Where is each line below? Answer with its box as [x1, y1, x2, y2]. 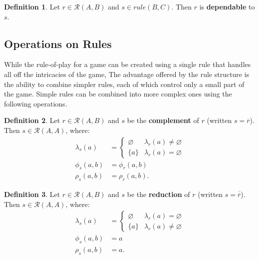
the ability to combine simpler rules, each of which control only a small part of [4, 78, 245, 89]
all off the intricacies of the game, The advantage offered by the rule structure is [4, 68, 250, 79]
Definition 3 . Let [4, 189, 60, 199]
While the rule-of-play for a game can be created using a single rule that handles [4, 59, 251, 69]
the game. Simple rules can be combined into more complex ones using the [4, 88, 232, 99]
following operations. [4, 98, 67, 108]
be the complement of [127, 115, 199, 125]
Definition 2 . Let [4, 115, 60, 125]
